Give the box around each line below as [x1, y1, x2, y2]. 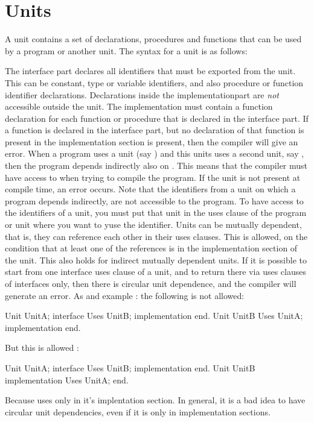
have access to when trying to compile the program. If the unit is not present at [5, 171, 301, 183]
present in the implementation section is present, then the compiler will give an [5, 135, 298, 148]
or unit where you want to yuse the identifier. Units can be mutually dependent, [5, 218, 302, 231]
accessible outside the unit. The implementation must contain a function [5, 100, 273, 113]
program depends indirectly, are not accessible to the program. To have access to [5, 194, 304, 207]
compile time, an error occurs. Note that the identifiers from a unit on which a [5, 183, 296, 195]
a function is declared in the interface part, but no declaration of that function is [5, 124, 304, 136]
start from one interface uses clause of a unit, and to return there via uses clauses [5, 265, 306, 278]
